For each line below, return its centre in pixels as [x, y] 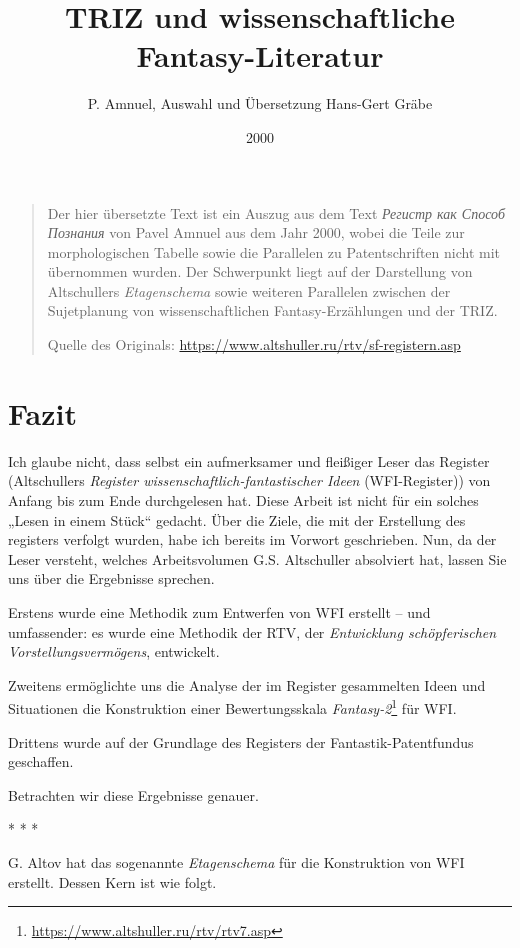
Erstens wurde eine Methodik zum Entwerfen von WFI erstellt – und [219, 611]
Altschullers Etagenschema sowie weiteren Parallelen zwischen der [249, 290]
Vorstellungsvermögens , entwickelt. [114, 651]
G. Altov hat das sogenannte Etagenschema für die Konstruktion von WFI [236, 861]
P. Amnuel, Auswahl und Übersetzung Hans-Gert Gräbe [260, 103]
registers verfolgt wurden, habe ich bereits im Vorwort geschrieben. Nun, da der [252, 539]
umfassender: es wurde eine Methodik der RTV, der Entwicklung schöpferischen [252, 631]
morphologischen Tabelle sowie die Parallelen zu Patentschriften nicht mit [274, 251]
